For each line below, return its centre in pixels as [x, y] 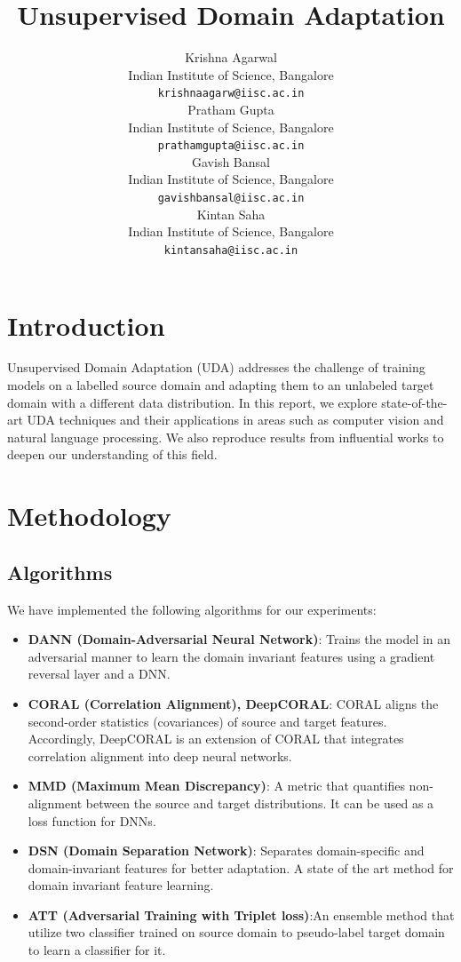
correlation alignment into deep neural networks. [160, 755]
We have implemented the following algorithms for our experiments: [192, 609]
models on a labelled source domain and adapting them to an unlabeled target [221, 385]
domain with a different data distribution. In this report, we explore [192, 402]
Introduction [86, 325]
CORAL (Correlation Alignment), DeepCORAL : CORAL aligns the [233, 703]
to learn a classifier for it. [97, 950]
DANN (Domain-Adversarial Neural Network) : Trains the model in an [239, 639]
